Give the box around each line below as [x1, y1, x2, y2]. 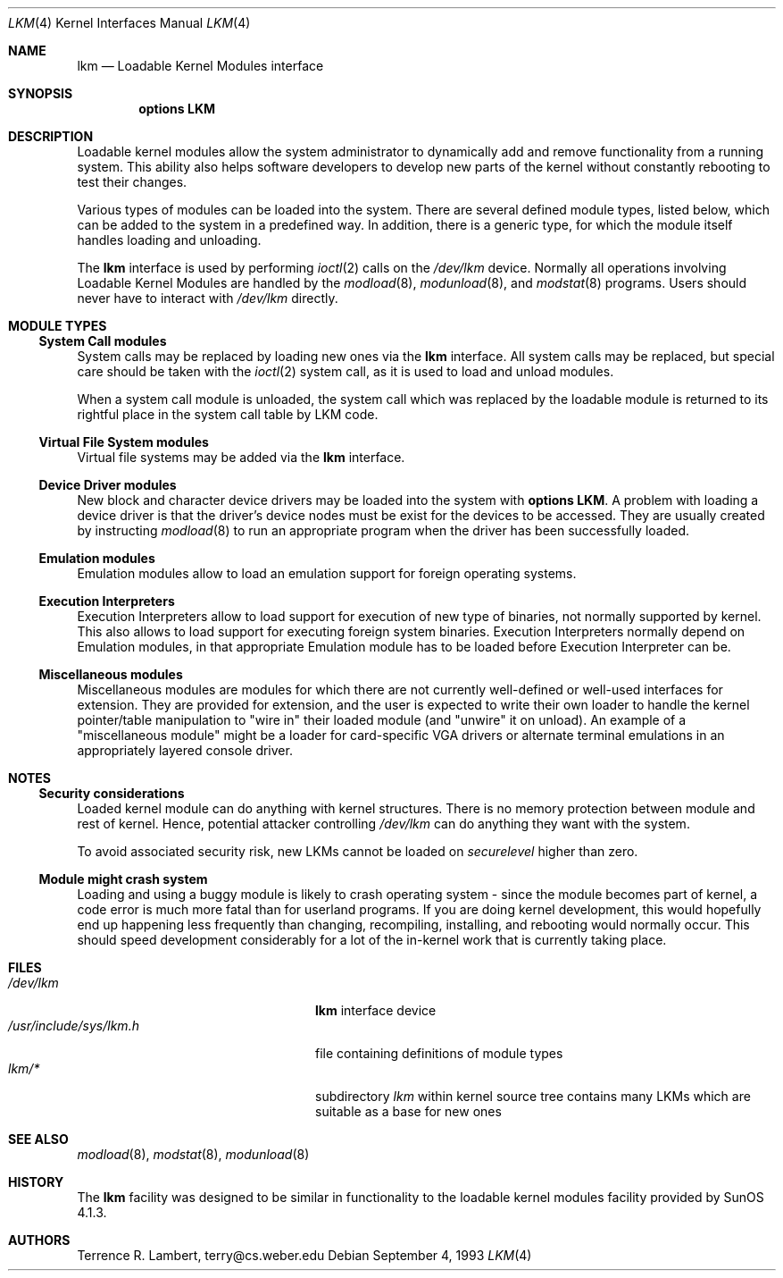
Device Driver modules [38, 477, 177, 492]
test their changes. [77, 174, 187, 189]
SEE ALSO [8, 1131, 69, 1147]
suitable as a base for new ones [315, 1104, 502, 1119]
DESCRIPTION [8, 129, 94, 144]
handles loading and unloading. [77, 232, 262, 248]
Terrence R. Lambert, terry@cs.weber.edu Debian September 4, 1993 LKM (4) [77, 1248, 532, 1263]
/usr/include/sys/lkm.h [8, 1018, 139, 1033]
